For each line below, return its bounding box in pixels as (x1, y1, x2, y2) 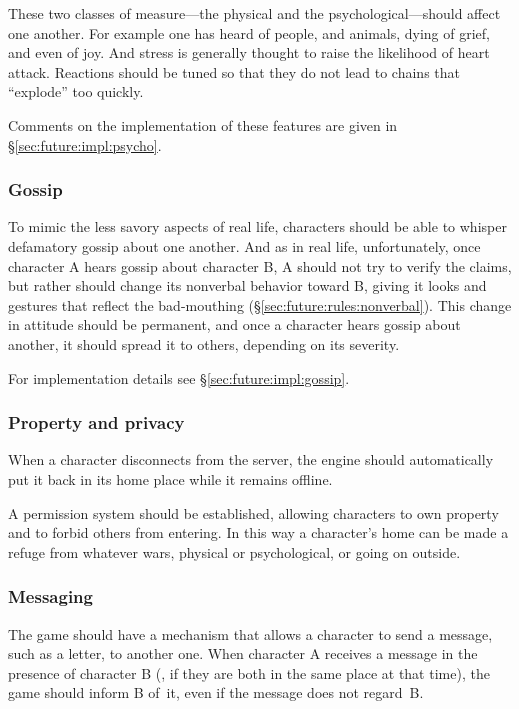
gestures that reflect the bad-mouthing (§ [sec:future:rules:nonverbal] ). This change (8, 294, 512, 315)
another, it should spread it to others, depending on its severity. (8, 333, 400, 354)
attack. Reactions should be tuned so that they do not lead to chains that (8, 61, 461, 82)
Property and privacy (8, 410, 185, 435)
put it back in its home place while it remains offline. (8, 468, 333, 489)
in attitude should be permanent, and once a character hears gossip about (8, 314, 461, 335)
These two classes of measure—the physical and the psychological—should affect (8, 3, 501, 23)
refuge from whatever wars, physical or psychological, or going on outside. (8, 541, 461, 562)
